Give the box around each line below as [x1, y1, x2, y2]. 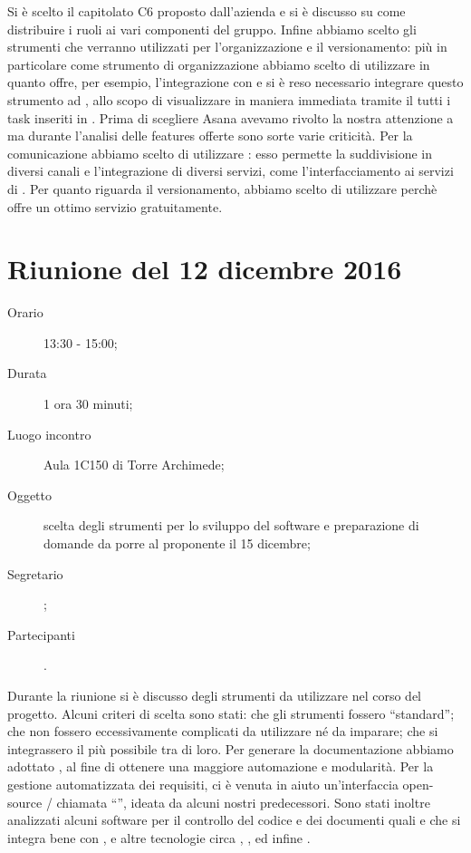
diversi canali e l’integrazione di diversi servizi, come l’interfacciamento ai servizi [7, 161, 454, 180]
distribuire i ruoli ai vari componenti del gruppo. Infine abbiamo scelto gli [7, 19, 417, 38]
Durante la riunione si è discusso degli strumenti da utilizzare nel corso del [7, 685, 422, 704]
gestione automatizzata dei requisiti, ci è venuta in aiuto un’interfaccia [7, 774, 399, 793]
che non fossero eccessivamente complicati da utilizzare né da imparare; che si [7, 722, 438, 741]
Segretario [7, 564, 63, 583]
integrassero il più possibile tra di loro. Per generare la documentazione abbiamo [7, 739, 454, 758]
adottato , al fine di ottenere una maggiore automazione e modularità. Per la [7, 757, 434, 776]
